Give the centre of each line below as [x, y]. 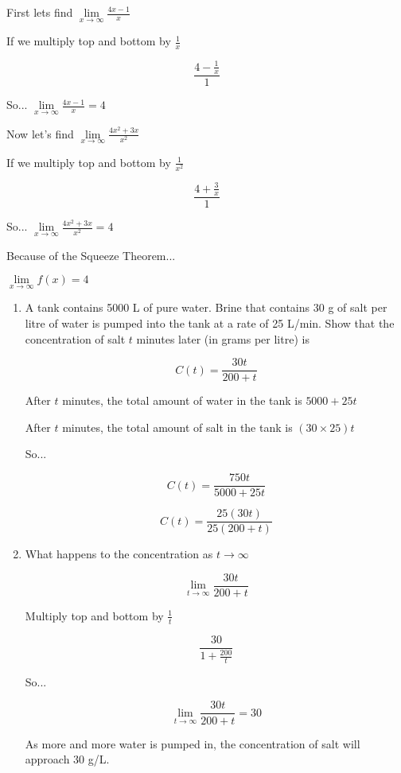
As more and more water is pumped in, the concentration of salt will [193, 743]
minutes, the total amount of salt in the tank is [177, 427]
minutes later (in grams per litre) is [223, 338]
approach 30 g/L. [67, 759]
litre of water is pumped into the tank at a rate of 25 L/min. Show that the [210, 323]
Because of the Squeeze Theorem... [91, 255]
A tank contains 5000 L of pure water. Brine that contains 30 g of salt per [206, 307]
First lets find [40, 12]
